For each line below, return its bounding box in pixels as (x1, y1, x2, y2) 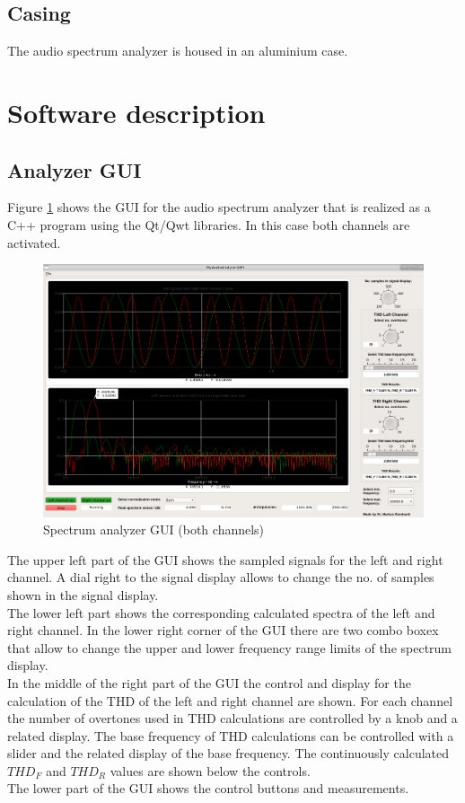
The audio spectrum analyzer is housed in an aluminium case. (7, 41, 348, 60)
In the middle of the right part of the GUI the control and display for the (7, 673, 411, 692)
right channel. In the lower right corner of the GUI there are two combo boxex (7, 621, 439, 640)
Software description (7, 93, 266, 130)
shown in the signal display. (7, 585, 159, 604)
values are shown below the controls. (110, 761, 311, 780)
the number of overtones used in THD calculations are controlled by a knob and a (7, 709, 458, 728)
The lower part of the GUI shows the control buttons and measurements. (7, 779, 409, 798)
